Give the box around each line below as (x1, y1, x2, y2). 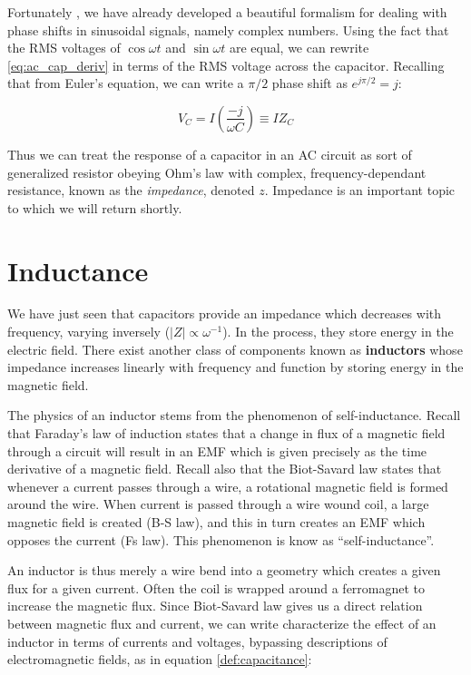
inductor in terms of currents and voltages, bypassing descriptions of (7, 631, 388, 651)
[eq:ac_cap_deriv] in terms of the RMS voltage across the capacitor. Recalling (7, 55, 445, 74)
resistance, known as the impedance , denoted (7, 181, 255, 200)
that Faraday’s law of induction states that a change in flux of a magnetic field (7, 424, 446, 443)
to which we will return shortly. (7, 198, 182, 217)
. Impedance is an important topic (264, 181, 456, 200)
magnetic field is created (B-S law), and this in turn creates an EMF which (7, 513, 426, 531)
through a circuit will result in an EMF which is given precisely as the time (7, 441, 427, 460)
